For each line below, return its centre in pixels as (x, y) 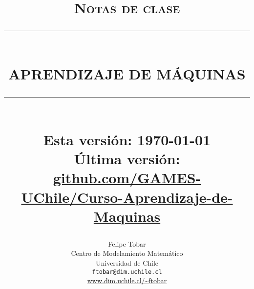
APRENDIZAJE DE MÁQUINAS (127, 73)
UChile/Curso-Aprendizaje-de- (127, 197)
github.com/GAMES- (127, 178)
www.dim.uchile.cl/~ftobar (127, 280)
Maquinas (127, 216)
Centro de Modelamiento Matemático (127, 253)
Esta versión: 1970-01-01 (127, 139)
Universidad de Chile (127, 263)
